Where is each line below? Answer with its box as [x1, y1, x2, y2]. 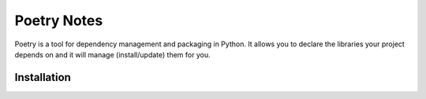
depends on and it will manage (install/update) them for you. [14, 49, 211, 59]
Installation [14, 71, 71, 84]
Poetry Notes [14, 12, 103, 29]
